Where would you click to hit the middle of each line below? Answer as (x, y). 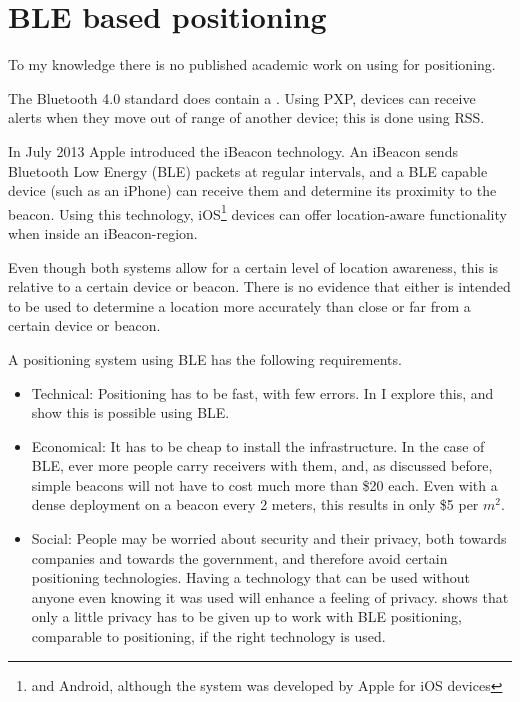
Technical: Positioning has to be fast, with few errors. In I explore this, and (262, 392)
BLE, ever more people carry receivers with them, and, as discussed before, (262, 465)
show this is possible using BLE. (130, 412)
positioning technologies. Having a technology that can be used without (250, 577)
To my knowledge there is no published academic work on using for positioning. (252, 64)
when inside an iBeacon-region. (103, 232)
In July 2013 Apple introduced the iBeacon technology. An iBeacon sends (233, 150)
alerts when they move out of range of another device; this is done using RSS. (246, 117)
